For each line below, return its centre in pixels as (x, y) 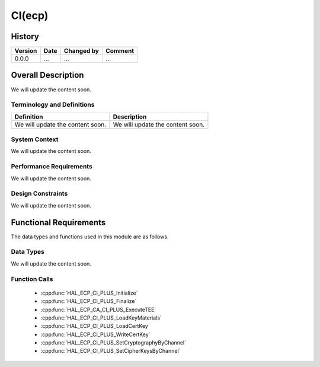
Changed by (81, 51)
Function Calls (32, 279)
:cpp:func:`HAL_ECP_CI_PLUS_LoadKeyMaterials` (101, 318)
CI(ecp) (30, 15)
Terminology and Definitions (53, 105)
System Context (35, 139)
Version (26, 51)
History (25, 36)
